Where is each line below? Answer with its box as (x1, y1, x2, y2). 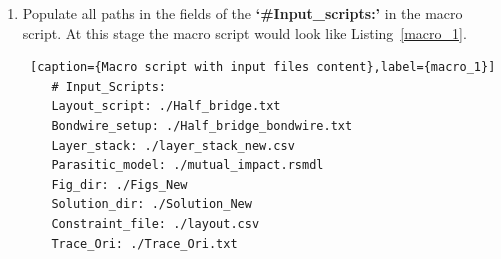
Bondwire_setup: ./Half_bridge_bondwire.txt (51, 118, 353, 133)
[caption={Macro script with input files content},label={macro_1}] (29, 60, 496, 75)
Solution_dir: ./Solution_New (51, 197, 252, 212)
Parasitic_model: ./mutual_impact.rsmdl (51, 158, 324, 173)
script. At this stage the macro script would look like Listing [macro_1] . (22, 22, 467, 43)
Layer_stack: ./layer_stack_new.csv (51, 138, 295, 153)
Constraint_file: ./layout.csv (51, 216, 260, 231)
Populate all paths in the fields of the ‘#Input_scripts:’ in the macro (22, 3, 463, 23)
